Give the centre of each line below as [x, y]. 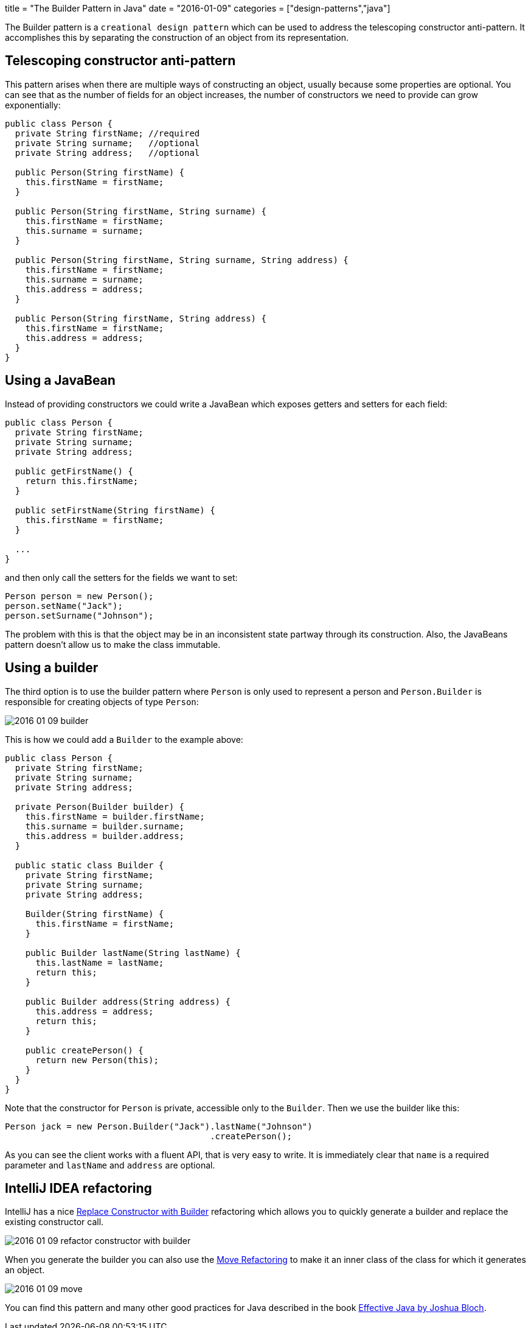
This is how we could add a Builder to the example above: [124, 739]
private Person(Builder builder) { [100, 806]
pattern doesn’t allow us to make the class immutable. [113, 644]
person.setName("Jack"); [64, 606]
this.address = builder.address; [105, 836]
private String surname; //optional [107, 143]
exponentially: [33, 105]
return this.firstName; [82, 481]
